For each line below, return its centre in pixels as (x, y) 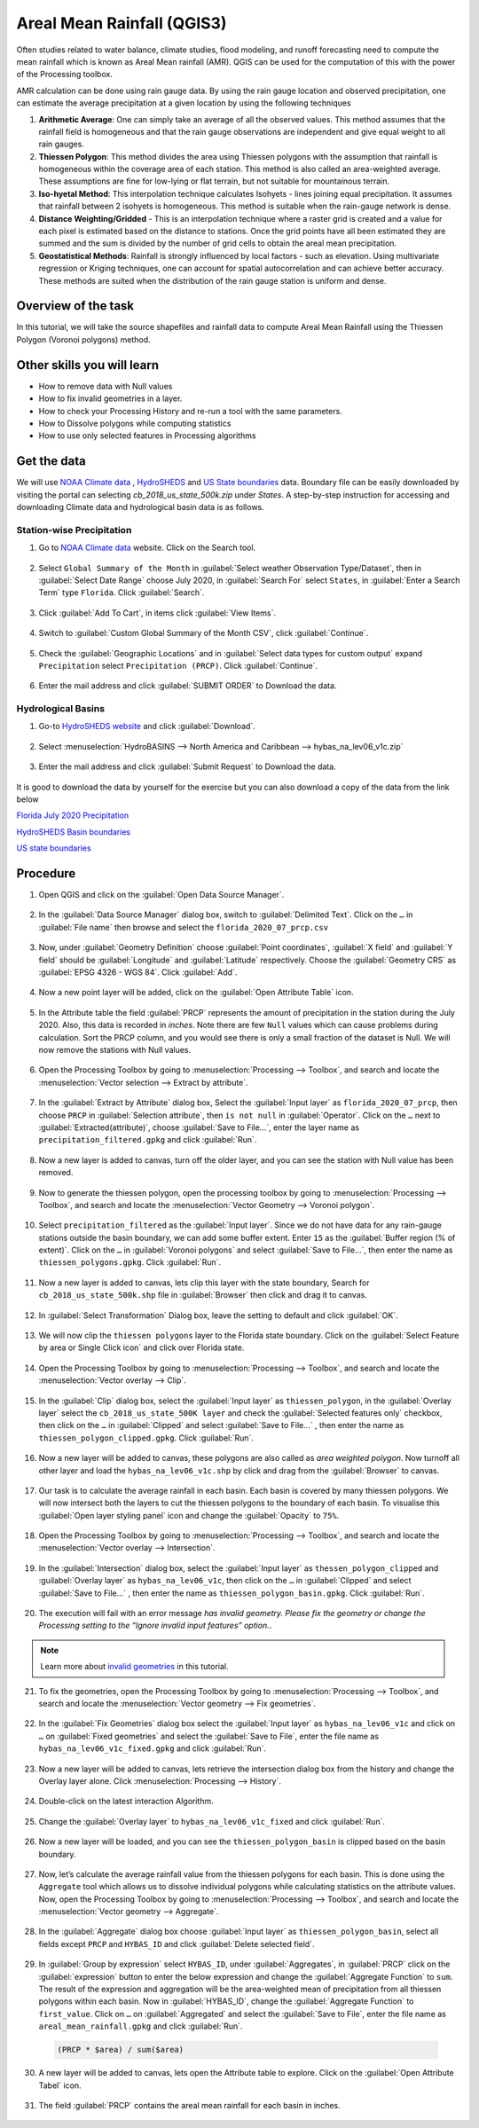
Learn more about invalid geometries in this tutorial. (135, 1667)
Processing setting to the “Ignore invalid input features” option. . (155, 1625)
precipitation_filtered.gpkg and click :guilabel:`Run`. (148, 1140)
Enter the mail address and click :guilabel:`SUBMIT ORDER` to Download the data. (188, 686)
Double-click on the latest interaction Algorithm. (126, 1802)
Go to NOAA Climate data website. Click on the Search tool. (147, 548)
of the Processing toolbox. (64, 75)
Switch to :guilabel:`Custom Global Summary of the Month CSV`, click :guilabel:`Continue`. (204, 633)
